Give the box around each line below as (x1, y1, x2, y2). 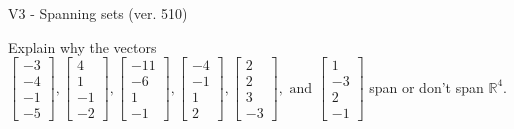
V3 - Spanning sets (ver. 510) (8, 3, 188, 23)
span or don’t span (369, 76, 484, 97)
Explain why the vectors (8, 36, 157, 57)
